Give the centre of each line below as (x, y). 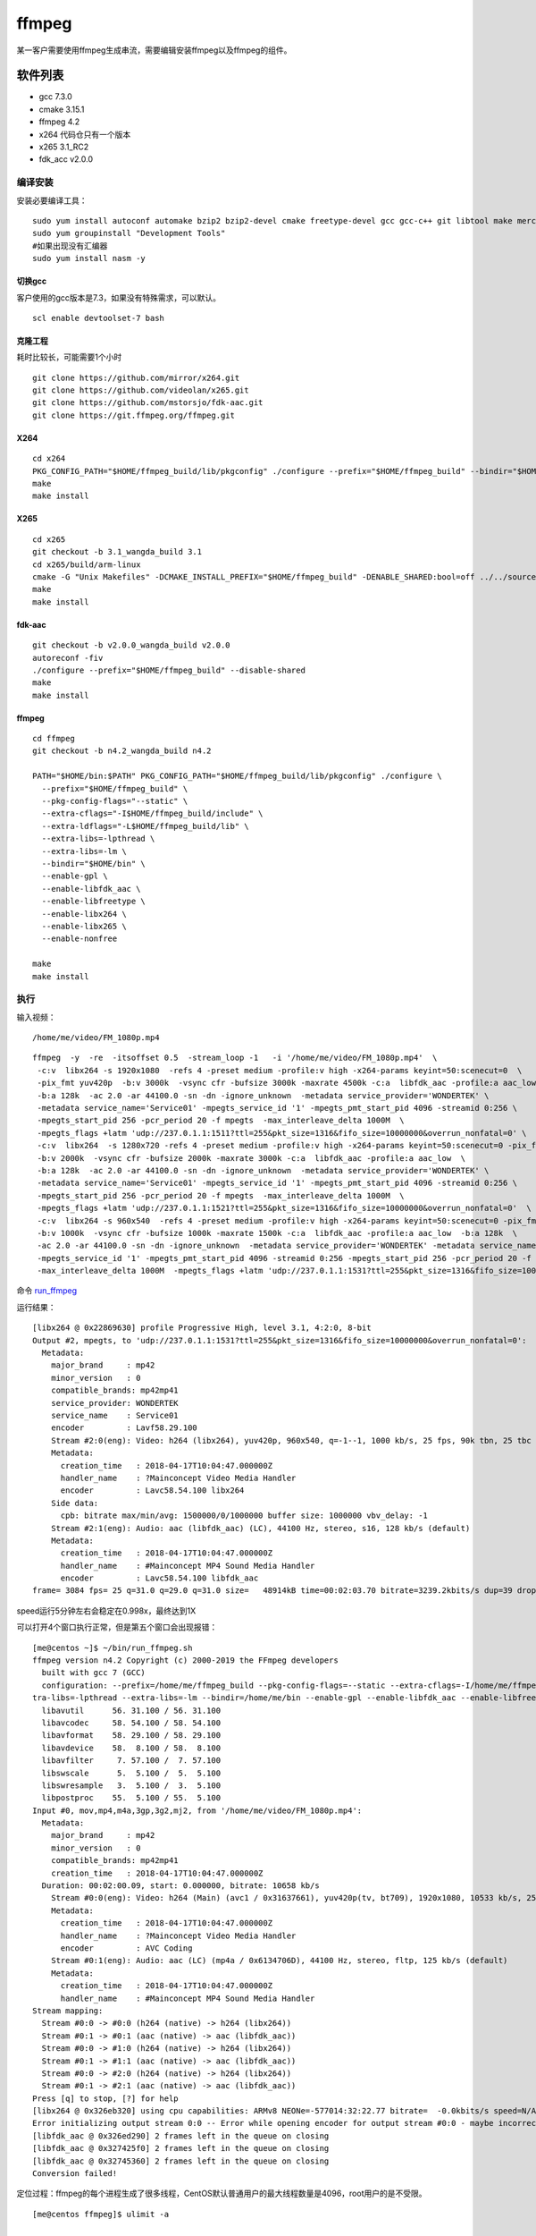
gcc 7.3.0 (56, 97)
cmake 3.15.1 (62, 109)
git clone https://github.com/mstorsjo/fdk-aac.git (148, 403)
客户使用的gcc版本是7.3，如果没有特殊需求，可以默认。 (119, 297)
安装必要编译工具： (52, 200)
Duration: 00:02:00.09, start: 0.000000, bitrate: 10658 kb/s (181, 1886)
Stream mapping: (68, 2011)
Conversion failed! (75, 2174)
